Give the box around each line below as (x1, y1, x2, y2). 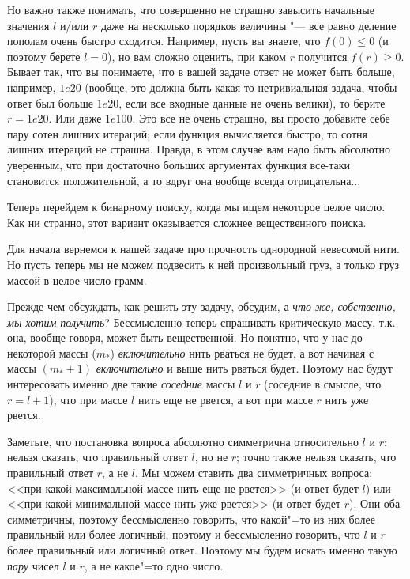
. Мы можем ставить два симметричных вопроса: (135, 464, 373, 481)
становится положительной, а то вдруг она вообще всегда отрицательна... (7, 172, 361, 188)
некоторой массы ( (7, 344, 96, 361)
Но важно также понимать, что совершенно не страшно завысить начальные (7, 2, 374, 17)
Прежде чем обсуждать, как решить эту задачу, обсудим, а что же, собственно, (7, 298, 396, 315)
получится (298, 47, 348, 64)
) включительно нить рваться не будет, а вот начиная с (110, 344, 374, 361)
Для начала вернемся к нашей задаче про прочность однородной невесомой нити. (7, 240, 400, 257)
